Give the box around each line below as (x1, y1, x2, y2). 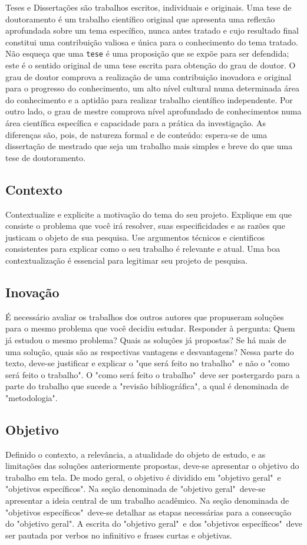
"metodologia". (5, 391, 58, 403)
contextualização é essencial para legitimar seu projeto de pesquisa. (5, 254, 248, 266)
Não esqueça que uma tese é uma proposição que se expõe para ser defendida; (5, 47, 289, 60)
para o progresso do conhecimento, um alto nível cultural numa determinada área (5, 82, 299, 94)
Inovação (5, 283, 60, 301)
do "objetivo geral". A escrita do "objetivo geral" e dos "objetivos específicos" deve (5, 517, 302, 530)
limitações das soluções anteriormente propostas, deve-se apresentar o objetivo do (5, 459, 299, 472)
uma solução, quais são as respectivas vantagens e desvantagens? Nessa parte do (5, 345, 294, 357)
